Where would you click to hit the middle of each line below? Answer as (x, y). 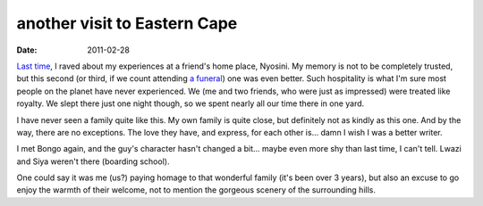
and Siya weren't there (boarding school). (93, 161)
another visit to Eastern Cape (127, 23)
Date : (27, 50)
